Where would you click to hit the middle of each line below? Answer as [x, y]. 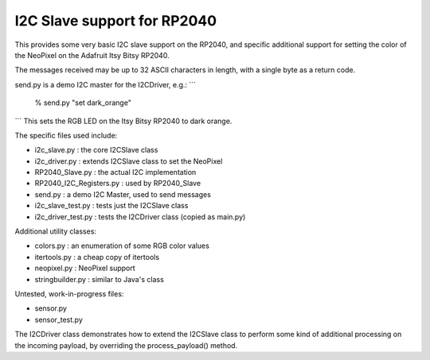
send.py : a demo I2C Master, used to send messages [123, 194]
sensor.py [51, 308]
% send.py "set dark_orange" [83, 103]
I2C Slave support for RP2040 [116, 21]
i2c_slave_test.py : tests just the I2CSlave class [111, 206]
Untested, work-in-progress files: [69, 293]
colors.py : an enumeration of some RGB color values [122, 246]
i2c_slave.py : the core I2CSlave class [96, 150]
